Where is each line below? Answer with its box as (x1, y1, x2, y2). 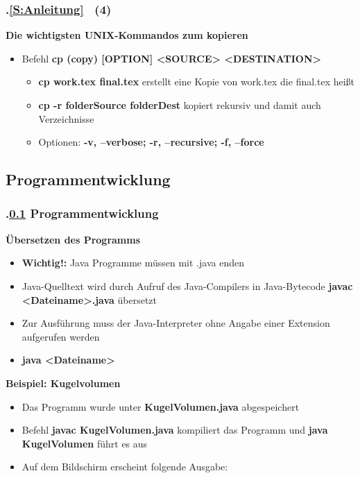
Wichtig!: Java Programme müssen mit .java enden (22, 255, 244, 270)
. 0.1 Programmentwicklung (6, 205, 159, 222)
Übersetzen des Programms (6, 232, 141, 246)
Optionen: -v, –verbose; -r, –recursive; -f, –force (38, 135, 264, 149)
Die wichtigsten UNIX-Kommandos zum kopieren (6, 28, 248, 42)
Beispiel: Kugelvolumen (6, 375, 121, 390)
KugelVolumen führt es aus (22, 436, 148, 450)
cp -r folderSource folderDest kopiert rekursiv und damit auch (38, 98, 321, 112)
